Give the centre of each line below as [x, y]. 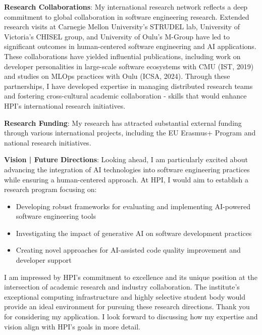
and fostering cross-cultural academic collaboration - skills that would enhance [125, 96]
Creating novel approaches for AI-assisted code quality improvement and [128, 250]
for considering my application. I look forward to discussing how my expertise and [131, 317]
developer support [44, 260]
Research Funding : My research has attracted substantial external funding [123, 123]
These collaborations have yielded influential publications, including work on [122, 56]
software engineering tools [56, 216]
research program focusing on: [50, 189]
